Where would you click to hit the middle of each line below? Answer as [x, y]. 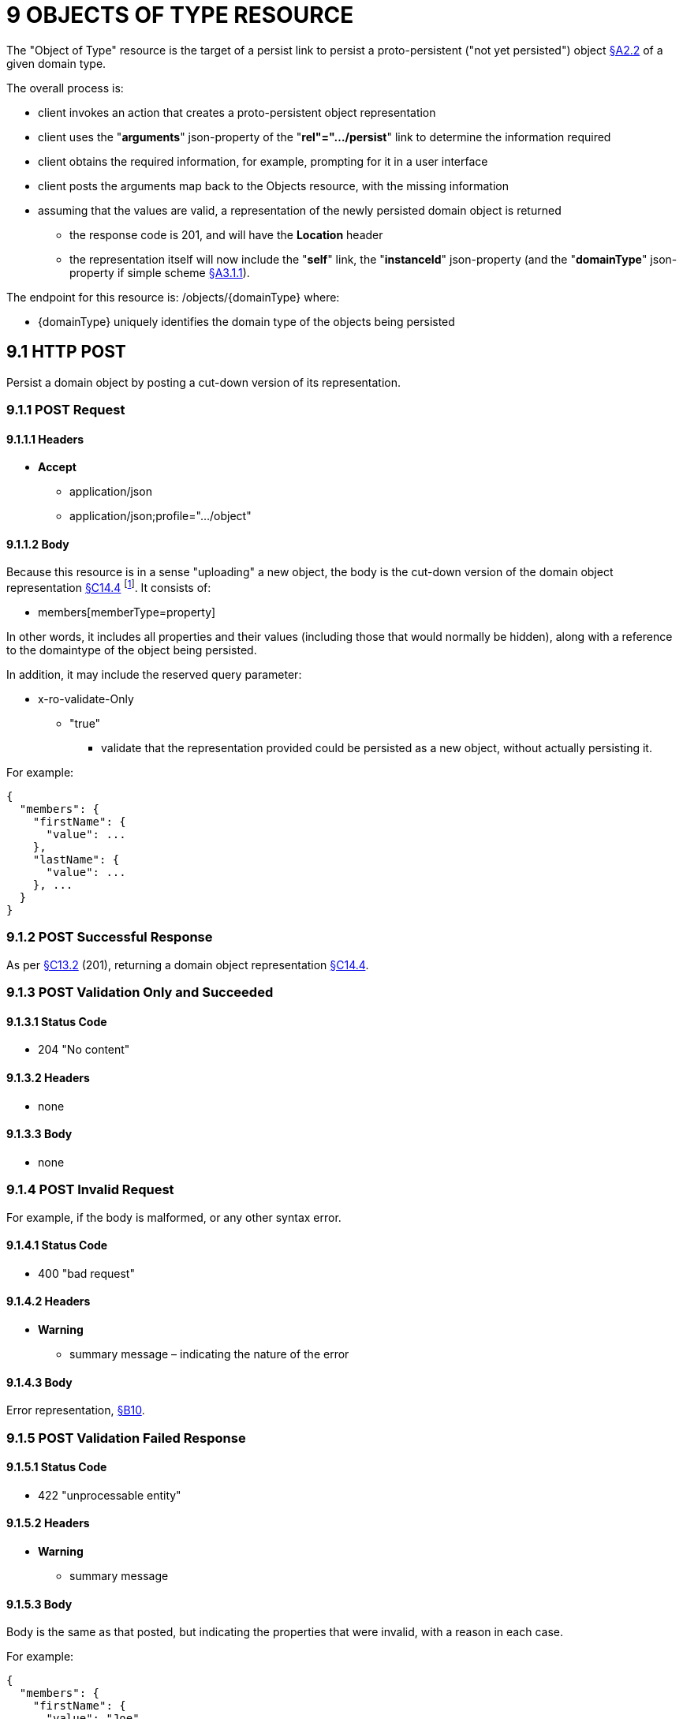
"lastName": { [76, 860]
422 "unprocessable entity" [110, 1495]
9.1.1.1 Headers [45, 439]
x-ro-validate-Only [86, 699]
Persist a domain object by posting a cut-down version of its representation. [204, 382]
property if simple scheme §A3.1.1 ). [160, 272]
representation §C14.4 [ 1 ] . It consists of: [109, 587]
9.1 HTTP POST [66, 352]
